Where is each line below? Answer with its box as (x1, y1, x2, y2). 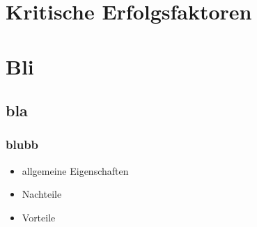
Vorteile (22, 210, 56, 224)
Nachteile (22, 187, 62, 201)
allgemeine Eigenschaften (22, 163, 129, 178)
